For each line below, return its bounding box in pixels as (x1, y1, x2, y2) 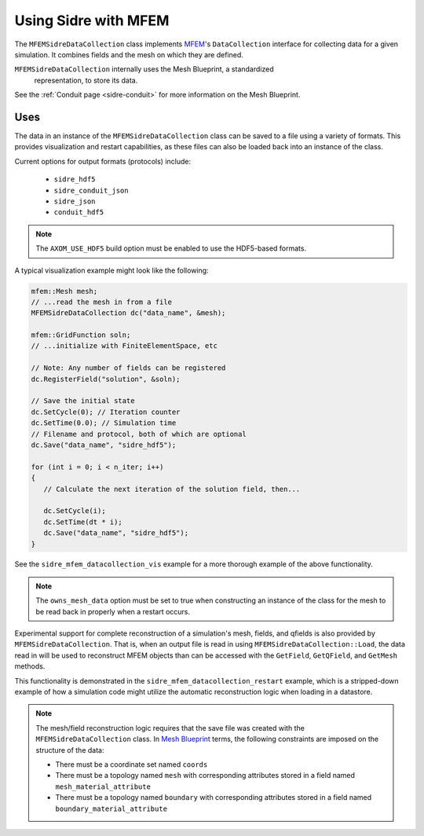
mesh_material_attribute (55, 782, 151, 791)
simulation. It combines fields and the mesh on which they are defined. (14, 49, 243, 59)
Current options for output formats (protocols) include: (14, 156, 192, 166)
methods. (14, 662, 46, 671)
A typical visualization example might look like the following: (14, 266, 209, 275)
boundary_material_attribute (55, 804, 168, 813)
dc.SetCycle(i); (43, 507, 106, 515)
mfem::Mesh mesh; (31, 287, 98, 295)
